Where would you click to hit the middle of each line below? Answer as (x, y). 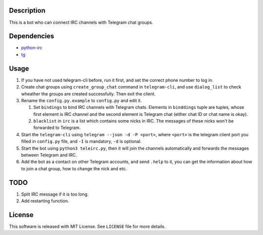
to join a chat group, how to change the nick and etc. (74, 168)
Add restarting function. (45, 201)
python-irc (32, 48)
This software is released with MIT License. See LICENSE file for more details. (87, 226)
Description (27, 10)
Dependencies (32, 36)
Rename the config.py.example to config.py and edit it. (82, 100)
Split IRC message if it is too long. (55, 194)
